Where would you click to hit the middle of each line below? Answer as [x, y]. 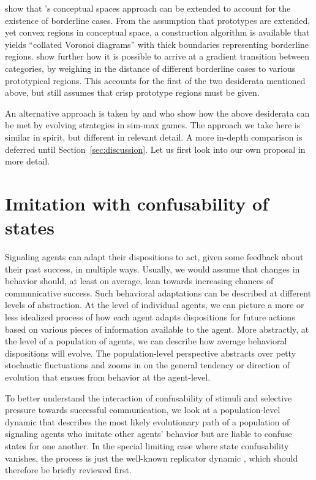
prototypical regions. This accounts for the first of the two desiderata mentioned [155, 80]
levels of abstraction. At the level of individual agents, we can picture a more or [155, 305]
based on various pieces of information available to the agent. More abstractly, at [157, 329]
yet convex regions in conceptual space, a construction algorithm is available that [157, 32]
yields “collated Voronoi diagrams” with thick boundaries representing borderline [157, 44]
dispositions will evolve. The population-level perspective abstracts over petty [151, 353]
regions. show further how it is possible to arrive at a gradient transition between [157, 56]
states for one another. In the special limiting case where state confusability [147, 445]
